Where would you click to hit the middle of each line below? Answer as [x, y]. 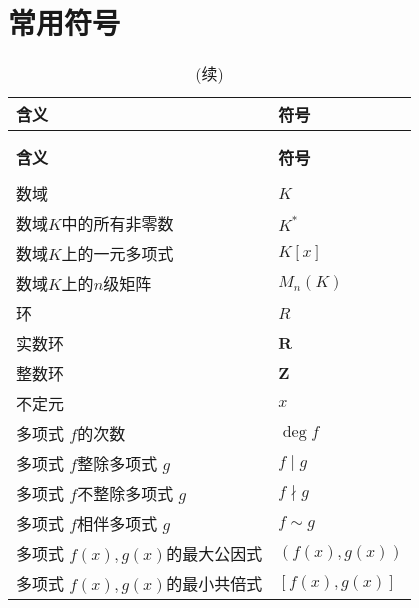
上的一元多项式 [117, 254]
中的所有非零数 [117, 224]
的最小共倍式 [214, 584]
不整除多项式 [125, 494]
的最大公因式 [214, 554]
